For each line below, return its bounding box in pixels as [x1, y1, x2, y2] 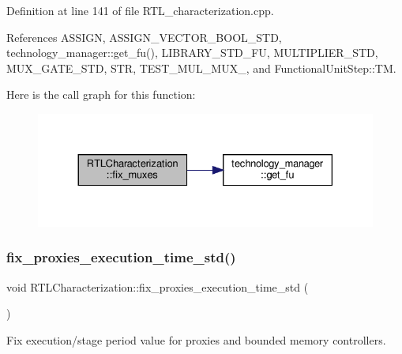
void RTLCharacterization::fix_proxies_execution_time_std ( [6, 278, 309, 295]
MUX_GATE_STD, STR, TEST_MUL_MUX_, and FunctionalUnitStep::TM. [6, 59, 396, 76]
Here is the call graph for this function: [6, 86, 196, 103]
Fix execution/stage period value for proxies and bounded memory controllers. [6, 331, 386, 348]
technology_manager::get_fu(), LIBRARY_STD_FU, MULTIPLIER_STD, [6, 44, 378, 61]
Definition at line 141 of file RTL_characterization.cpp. [6, 2, 274, 18]
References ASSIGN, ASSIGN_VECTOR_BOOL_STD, [6, 28, 282, 45]
